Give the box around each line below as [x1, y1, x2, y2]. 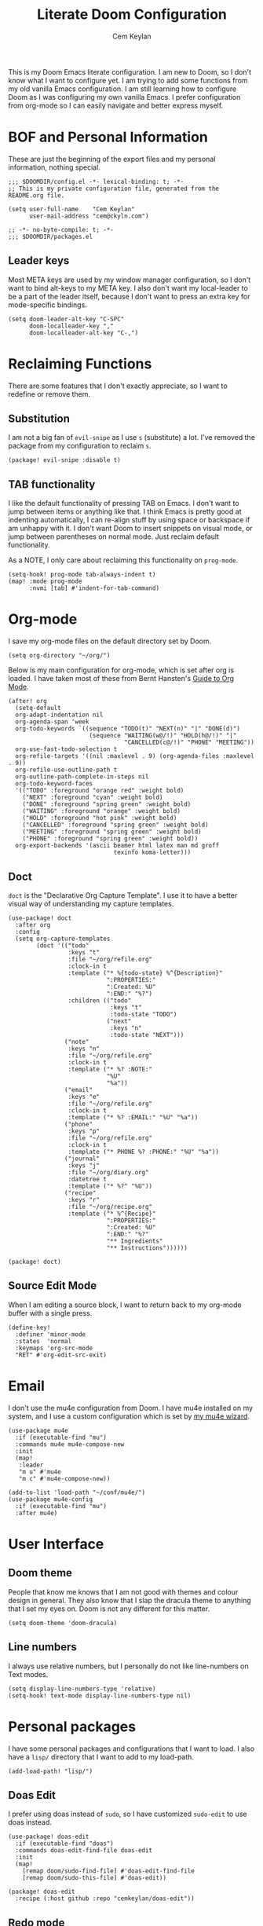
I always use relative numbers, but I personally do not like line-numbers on [8, 1661, 249, 1671]
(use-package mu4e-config [8, 1495, 93, 1503]
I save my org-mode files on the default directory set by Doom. [8, 636, 212, 646]
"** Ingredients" [106, 1237, 163, 1245]
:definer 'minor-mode [15, 1330, 86, 1338]
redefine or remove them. [8, 389, 91, 398]
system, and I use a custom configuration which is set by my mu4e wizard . [8, 1412, 250, 1421]
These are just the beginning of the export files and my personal [8, 154, 216, 163]
